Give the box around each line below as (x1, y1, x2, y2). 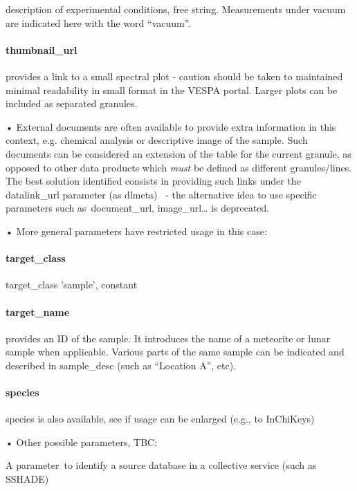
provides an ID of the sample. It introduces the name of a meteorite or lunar (6, 331, 331, 345)
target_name (6, 304, 70, 319)
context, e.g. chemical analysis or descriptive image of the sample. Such (6, 133, 308, 147)
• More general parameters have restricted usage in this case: (6, 223, 267, 238)
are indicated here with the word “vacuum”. (6, 15, 191, 30)
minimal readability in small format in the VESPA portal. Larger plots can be (6, 82, 338, 97)
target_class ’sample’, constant (6, 277, 138, 292)
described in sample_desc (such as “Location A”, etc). (6, 358, 237, 372)
